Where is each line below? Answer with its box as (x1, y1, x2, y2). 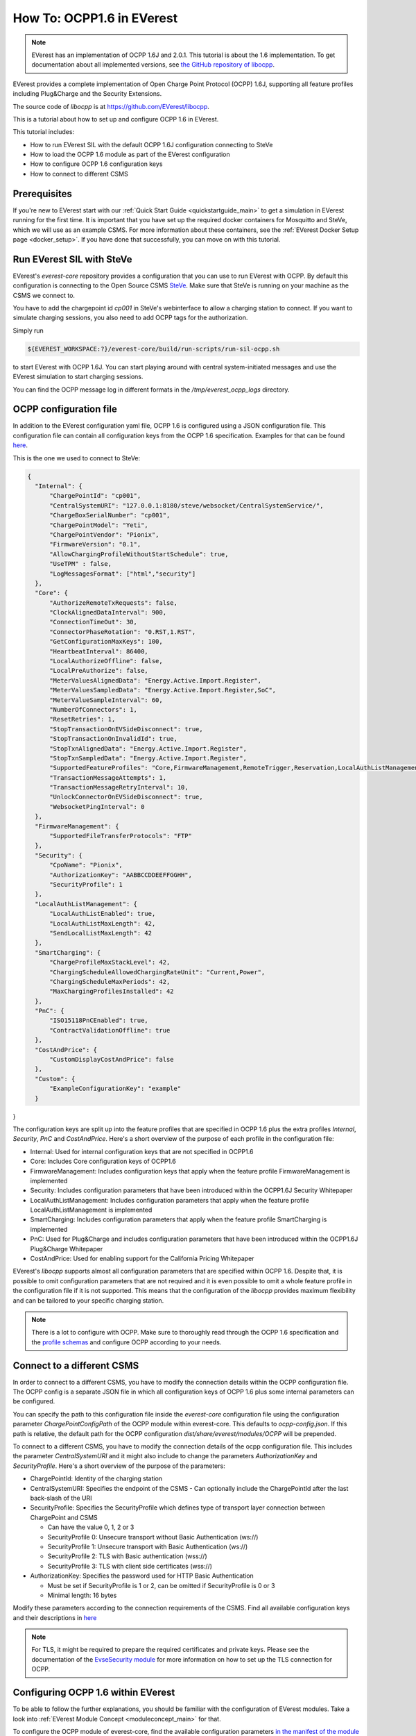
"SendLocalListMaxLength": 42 (49, 929, 153, 937)
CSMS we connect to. (12, 291, 76, 299)
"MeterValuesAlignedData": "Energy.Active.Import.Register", (49, 676, 262, 684)
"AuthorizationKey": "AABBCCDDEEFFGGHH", (49, 871, 192, 878)
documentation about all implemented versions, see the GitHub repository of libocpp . (31, 60, 275, 69)
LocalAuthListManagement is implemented (30, 1205, 153, 1215)
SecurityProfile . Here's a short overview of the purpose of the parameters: (12, 1462, 225, 1470)
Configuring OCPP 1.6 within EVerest (12, 1687, 175, 1699)
